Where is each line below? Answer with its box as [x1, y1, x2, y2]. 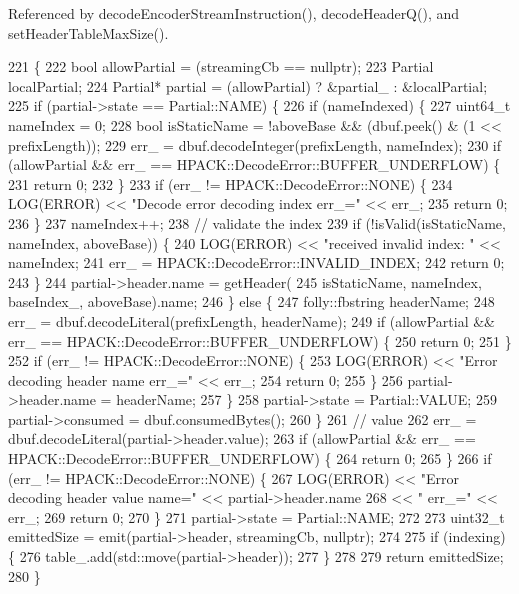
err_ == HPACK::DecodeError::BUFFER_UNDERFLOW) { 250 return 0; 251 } [8, 330, 512, 351]
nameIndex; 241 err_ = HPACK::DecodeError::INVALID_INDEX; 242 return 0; [8, 252, 505, 273]
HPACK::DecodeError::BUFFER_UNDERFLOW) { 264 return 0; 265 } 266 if [8, 448, 492, 469]
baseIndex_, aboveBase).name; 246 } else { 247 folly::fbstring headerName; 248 [8, 291, 495, 312]
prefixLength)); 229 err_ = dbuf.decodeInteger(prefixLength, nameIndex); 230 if [8, 134, 501, 155]
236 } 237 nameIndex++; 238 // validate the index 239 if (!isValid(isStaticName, [8, 212, 506, 233]
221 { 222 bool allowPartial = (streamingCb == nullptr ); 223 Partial [8, 56, 434, 77]
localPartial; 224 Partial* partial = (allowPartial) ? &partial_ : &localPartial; [8, 75, 488, 96]
